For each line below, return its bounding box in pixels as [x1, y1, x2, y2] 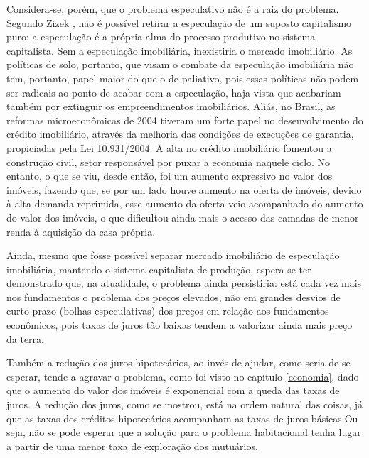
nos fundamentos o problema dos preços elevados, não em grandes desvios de [6, 289, 341, 304]
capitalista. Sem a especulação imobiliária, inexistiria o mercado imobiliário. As [6, 43, 353, 58]
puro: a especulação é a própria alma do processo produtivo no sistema [6, 29, 316, 44]
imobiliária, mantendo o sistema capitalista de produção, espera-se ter [6, 261, 311, 276]
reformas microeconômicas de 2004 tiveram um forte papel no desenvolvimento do [6, 112, 363, 127]
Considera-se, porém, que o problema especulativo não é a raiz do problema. [6, 1, 339, 16]
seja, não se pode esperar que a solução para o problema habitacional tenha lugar [6, 425, 361, 440]
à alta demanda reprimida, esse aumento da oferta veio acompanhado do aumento [6, 196, 363, 211]
